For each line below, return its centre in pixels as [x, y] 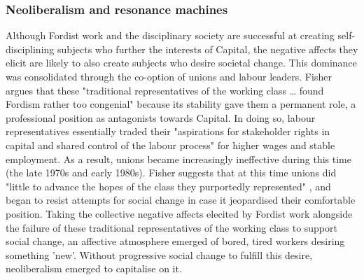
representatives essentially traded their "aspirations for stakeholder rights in [168, 131]
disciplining [30, 49]
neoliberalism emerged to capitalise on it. [94, 268]
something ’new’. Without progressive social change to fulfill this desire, [159, 254]
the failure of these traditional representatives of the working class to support [171, 227]
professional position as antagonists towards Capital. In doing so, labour [161, 117]
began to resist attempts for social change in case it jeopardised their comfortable [181, 200]
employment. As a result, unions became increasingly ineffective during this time [178, 159]
